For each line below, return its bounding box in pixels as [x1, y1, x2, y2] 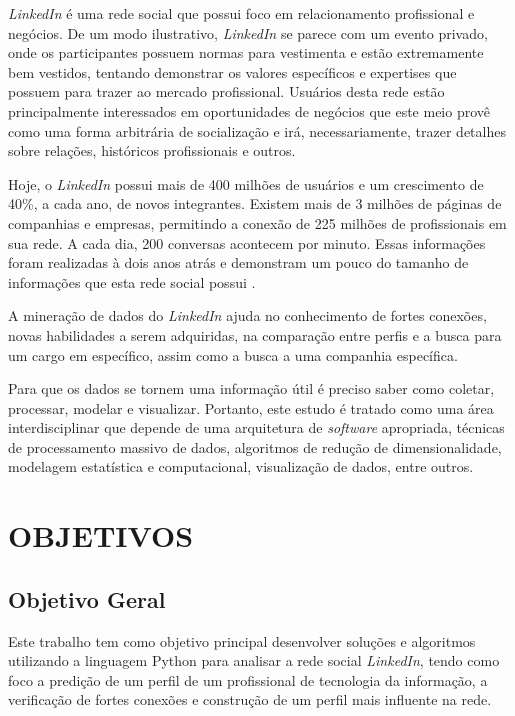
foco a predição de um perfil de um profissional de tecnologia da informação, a [8, 669, 488, 690]
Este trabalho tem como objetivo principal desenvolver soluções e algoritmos [8, 630, 476, 651]
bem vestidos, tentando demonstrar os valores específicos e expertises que [8, 61, 457, 82]
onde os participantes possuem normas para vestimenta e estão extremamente [8, 42, 484, 63]
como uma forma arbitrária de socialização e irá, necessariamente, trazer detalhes [8, 120, 506, 141]
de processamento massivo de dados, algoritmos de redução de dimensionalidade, [8, 436, 502, 457]
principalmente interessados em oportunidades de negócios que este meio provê [8, 100, 491, 121]
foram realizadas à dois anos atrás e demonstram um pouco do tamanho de [8, 252, 469, 273]
